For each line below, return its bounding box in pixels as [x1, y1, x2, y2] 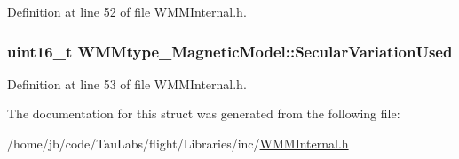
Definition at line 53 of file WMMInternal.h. [7, 74, 247, 93]
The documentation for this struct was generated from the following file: [7, 104, 400, 123]
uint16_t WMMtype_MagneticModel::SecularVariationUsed [7, 40, 453, 62]
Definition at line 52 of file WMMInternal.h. [7, 3, 247, 20]
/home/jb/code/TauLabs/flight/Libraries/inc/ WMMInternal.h [7, 134, 349, 152]
